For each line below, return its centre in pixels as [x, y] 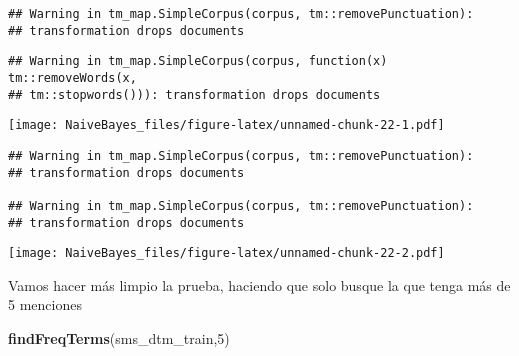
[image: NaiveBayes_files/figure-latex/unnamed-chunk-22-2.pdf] [226, 253]
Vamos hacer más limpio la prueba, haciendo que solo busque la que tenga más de [259, 284]
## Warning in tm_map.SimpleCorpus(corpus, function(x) [198, 61]
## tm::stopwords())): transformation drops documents [194, 94]
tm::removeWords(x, [72, 77]
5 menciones [45, 304]
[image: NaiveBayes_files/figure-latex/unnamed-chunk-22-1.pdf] [226, 125]
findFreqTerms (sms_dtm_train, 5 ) [119, 338]
